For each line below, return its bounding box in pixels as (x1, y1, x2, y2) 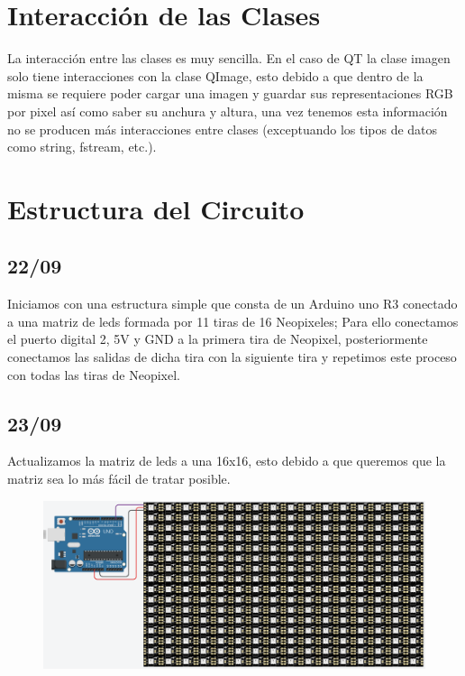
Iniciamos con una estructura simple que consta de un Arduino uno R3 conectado (7, 294, 458, 313)
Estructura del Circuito (7, 190, 305, 227)
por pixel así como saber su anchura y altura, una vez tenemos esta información (7, 101, 448, 120)
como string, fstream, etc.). (7, 137, 157, 156)
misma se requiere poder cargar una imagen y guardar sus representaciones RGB (7, 84, 453, 103)
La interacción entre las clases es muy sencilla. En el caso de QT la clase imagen (7, 49, 451, 68)
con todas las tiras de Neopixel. (7, 365, 180, 384)
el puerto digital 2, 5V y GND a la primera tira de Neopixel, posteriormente (7, 329, 428, 348)
